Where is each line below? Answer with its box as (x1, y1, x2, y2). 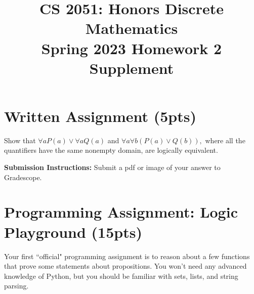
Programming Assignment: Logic (4, 201, 238, 222)
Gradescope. (4, 172, 42, 182)
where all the (205, 135, 245, 145)
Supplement (89, 57, 174, 78)
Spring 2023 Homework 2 (41, 37, 222, 58)
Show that (4, 135, 36, 145)
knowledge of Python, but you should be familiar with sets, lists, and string (4, 270, 238, 281)
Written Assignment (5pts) (4, 105, 196, 126)
